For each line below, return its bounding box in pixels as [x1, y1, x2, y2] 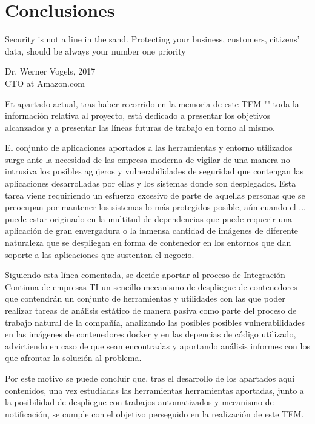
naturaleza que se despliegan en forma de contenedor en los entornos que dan [5, 236, 291, 249]
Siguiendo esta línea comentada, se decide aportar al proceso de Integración [5, 268, 285, 281]
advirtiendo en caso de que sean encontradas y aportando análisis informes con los [5, 339, 310, 352]
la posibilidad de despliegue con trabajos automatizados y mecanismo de [5, 396, 274, 408]
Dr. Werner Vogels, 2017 [5, 65, 96, 78]
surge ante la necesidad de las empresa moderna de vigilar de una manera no [5, 153, 290, 165]
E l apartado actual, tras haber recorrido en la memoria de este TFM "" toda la [5, 97, 299, 110]
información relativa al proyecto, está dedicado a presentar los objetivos [5, 109, 271, 122]
